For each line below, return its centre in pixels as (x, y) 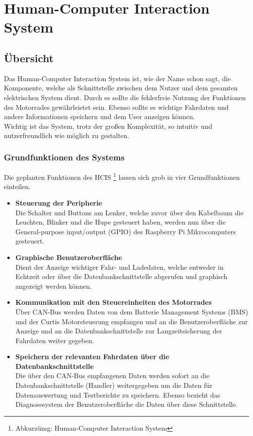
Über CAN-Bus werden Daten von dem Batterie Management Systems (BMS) (132, 311)
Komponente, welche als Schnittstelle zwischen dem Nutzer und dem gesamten (121, 88)
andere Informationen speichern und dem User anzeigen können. (99, 116)
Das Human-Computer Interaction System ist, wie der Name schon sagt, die (117, 78)
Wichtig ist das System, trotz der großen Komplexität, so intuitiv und (108, 126)
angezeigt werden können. (54, 286)
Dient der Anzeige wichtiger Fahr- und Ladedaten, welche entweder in (119, 267)
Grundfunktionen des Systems (64, 157)
